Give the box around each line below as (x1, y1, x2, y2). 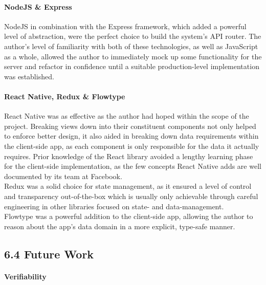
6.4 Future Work (4, 246, 94, 261)
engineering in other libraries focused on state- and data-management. (4, 201, 224, 211)
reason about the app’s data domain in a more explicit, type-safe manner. (4, 221, 235, 231)
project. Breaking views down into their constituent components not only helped (4, 120, 256, 131)
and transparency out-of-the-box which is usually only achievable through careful (4, 190, 258, 201)
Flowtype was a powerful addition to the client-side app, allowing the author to (4, 211, 253, 222)
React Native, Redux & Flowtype (4, 91, 125, 101)
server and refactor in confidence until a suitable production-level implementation (4, 61, 259, 72)
